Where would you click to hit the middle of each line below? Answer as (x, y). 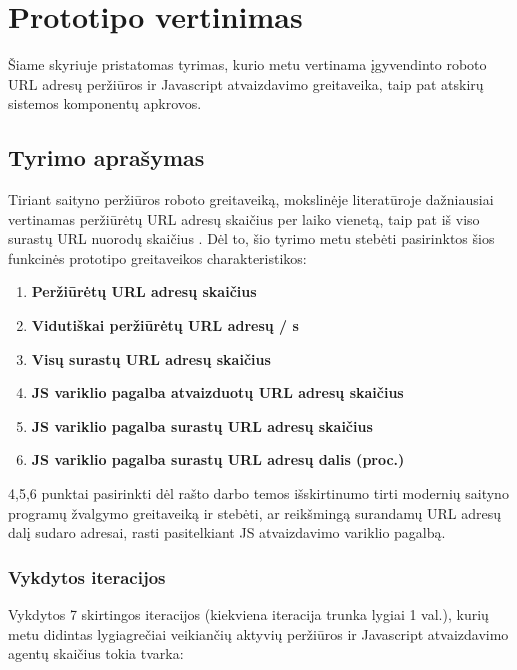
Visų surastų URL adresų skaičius (151, 358)
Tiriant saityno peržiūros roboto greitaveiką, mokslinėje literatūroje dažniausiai (251, 199)
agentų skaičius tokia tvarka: (96, 653)
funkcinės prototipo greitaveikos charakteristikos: (157, 257)
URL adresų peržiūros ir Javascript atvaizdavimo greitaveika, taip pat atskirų (246, 83)
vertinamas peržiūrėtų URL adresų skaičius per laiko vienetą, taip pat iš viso (244, 218)
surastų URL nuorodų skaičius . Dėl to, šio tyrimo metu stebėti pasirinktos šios (251, 238)
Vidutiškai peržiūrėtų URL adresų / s (165, 325)
